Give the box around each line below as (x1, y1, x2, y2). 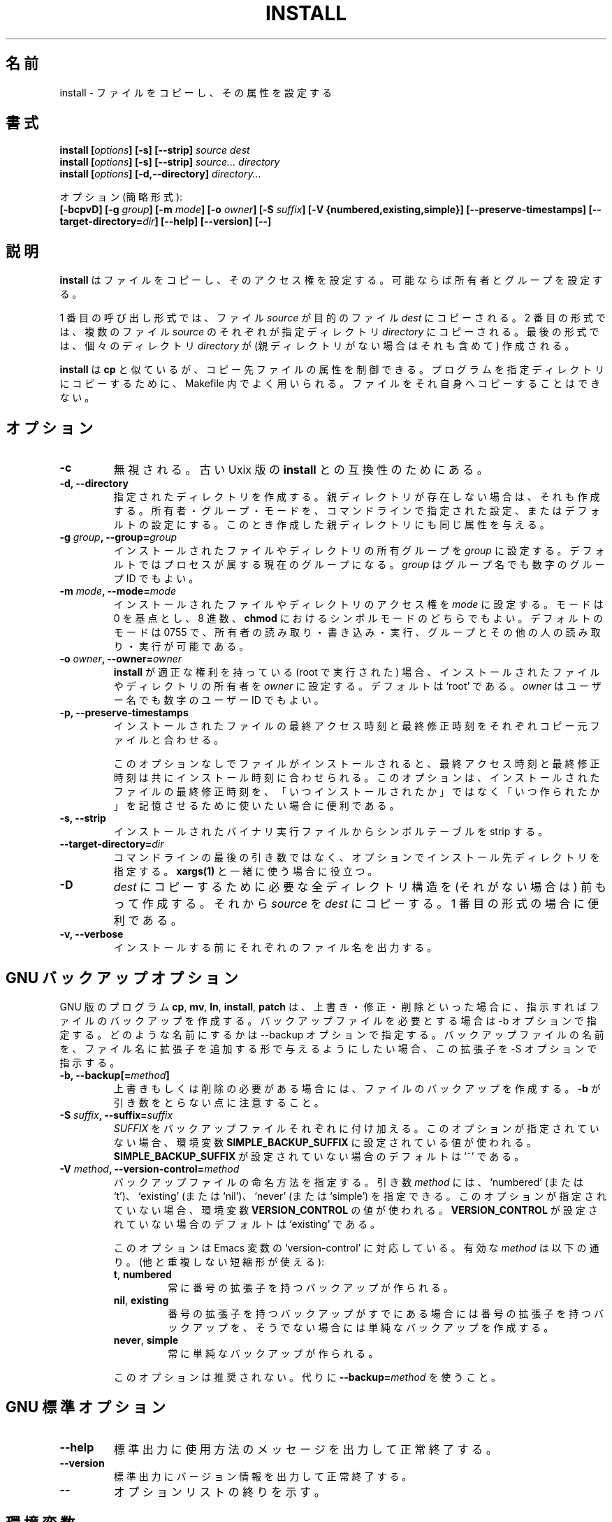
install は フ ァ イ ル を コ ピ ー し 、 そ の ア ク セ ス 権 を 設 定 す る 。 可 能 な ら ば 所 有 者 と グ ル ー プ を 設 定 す (59, 274, 603, 287)
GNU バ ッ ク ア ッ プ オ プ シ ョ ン (6, 969, 238, 987)
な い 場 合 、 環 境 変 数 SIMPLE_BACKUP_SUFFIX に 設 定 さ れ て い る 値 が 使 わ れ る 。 (113, 1136, 537, 1148)
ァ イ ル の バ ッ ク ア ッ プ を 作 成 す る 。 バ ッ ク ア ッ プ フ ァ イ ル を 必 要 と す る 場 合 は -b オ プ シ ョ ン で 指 (59, 1014, 597, 1027)
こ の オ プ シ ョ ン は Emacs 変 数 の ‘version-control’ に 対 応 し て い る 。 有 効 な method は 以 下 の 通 (113, 1241, 599, 1254)
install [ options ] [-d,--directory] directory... (59, 168, 261, 180)
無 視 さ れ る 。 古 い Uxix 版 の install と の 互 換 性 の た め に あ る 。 (113, 463, 488, 477)
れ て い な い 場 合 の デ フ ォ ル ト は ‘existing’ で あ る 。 (113, 1217, 381, 1230)
